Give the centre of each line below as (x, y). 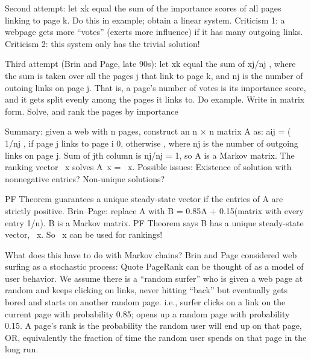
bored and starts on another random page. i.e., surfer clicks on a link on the (145, 302)
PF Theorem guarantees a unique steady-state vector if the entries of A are (144, 199)
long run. (22, 349)
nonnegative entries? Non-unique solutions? (85, 178)
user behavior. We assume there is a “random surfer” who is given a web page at (154, 278)
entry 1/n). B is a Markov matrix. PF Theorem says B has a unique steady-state (154, 222)
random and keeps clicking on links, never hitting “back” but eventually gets (146, 290)
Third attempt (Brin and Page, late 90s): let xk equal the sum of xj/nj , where (150, 64)
